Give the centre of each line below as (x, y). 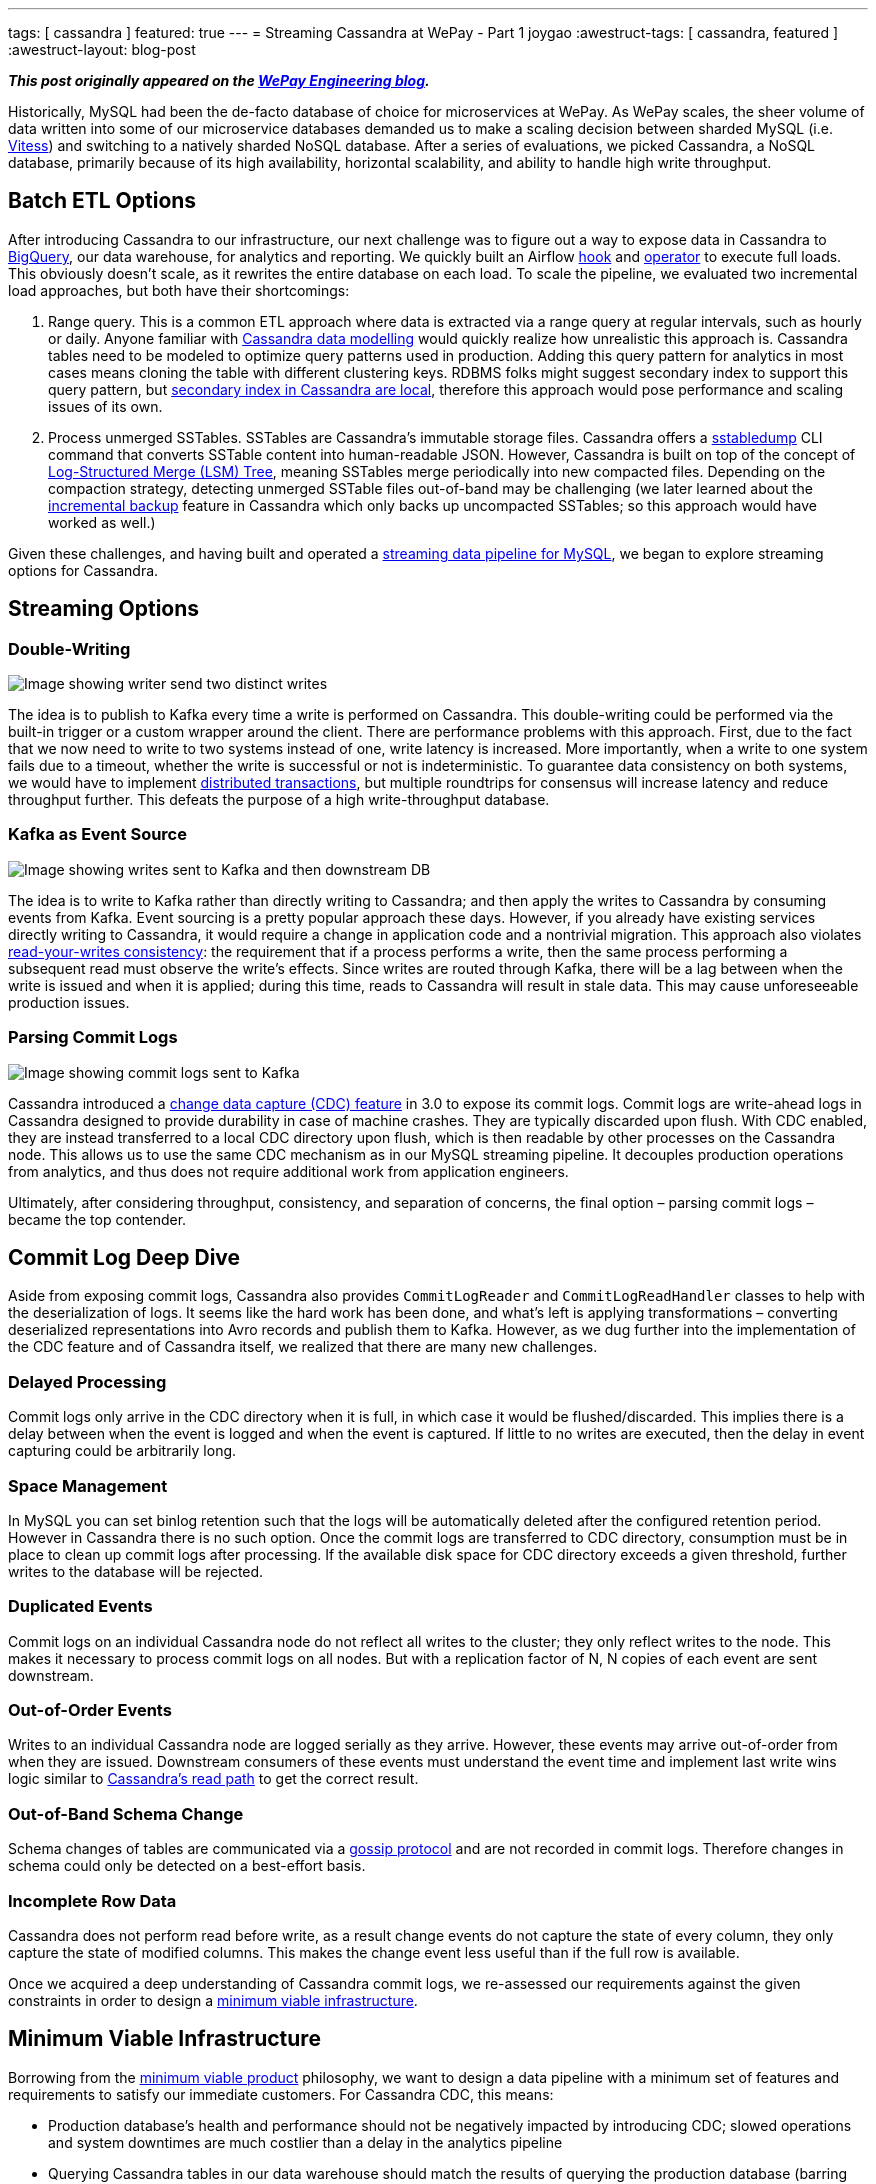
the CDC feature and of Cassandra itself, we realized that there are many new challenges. (303, 1347)
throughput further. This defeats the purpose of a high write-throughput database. (279, 800)
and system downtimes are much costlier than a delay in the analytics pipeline (305, 2142)
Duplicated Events (80, 1606)
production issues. (69, 1002)
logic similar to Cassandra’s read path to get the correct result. (213, 1779)
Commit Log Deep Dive (124, 1257)
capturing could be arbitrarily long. (122, 1451)
